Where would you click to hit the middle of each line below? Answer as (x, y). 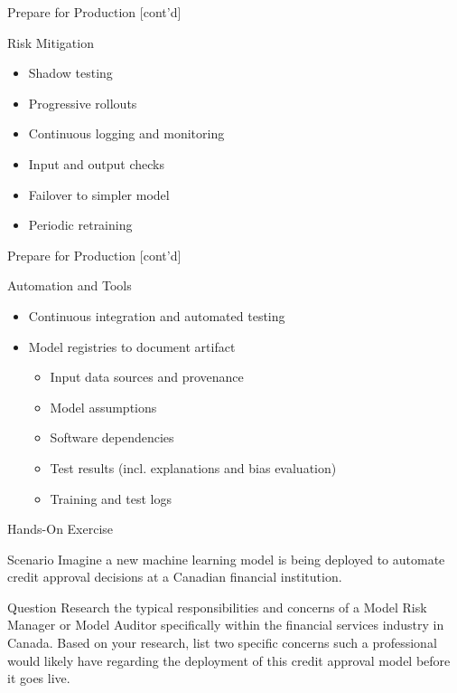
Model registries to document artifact (132, 346)
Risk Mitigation (51, 42)
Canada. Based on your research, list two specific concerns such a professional (222, 643)
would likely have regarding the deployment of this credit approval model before (229, 660)
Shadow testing (70, 73)
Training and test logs (111, 498)
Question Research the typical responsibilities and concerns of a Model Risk (217, 607)
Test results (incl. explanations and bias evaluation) (193, 467)
